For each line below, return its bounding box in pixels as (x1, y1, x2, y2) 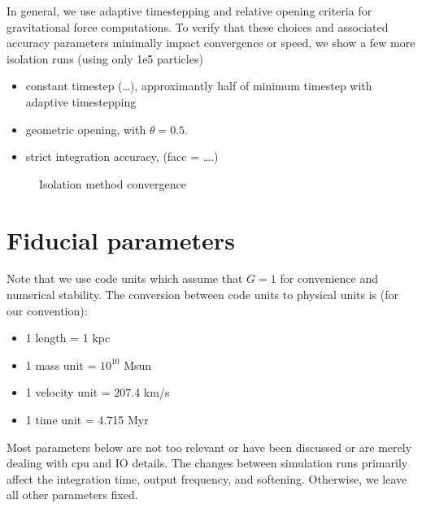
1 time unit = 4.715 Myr (25, 411, 149, 428)
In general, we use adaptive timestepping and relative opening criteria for (7, 2, 372, 19)
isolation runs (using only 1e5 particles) (7, 50, 203, 67)
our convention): (7, 302, 88, 319)
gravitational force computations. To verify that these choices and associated (7, 18, 389, 35)
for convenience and (280, 270, 378, 287)
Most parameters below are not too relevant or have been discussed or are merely (7, 438, 412, 455)
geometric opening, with (25, 120, 146, 137)
